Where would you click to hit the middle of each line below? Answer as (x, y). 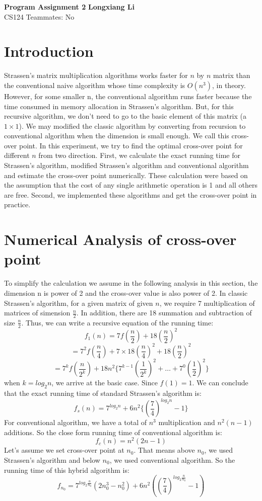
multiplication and (187, 422)
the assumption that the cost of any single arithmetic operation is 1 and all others (131, 185)
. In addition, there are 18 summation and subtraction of (164, 313)
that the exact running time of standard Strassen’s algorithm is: (103, 393)
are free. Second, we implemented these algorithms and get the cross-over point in (130, 194)
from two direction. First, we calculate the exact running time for (139, 155)
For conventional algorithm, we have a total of (75, 422)
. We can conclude (220, 383)
